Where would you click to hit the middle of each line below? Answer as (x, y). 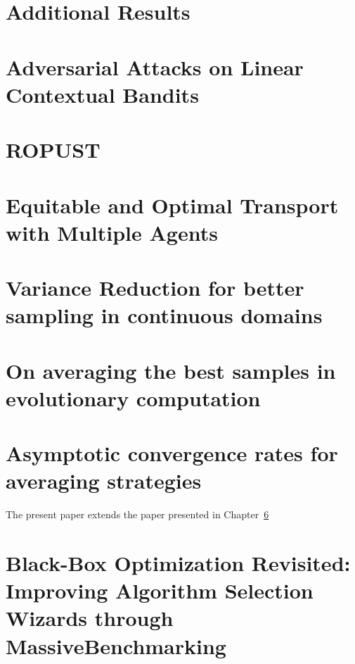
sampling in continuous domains (164, 315)
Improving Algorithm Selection (160, 590)
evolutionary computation (133, 397)
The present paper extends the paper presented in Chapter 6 (137, 514)
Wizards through (90, 618)
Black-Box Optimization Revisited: (178, 563)
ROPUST (53, 150)
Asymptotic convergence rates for (172, 453)
